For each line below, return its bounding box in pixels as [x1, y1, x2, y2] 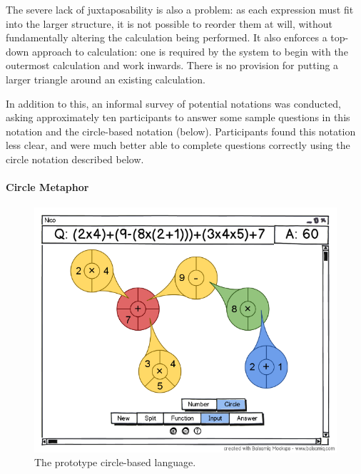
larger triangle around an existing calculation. [6, 71, 205, 86]
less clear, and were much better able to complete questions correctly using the [6, 138, 350, 153]
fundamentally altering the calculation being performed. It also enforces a [6, 30, 327, 45]
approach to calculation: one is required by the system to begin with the [31, 43, 348, 58]
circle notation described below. [6, 151, 144, 166]
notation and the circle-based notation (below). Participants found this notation [6, 123, 356, 138]
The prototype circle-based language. [34, 455, 196, 470]
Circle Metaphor [6, 180, 89, 195]
